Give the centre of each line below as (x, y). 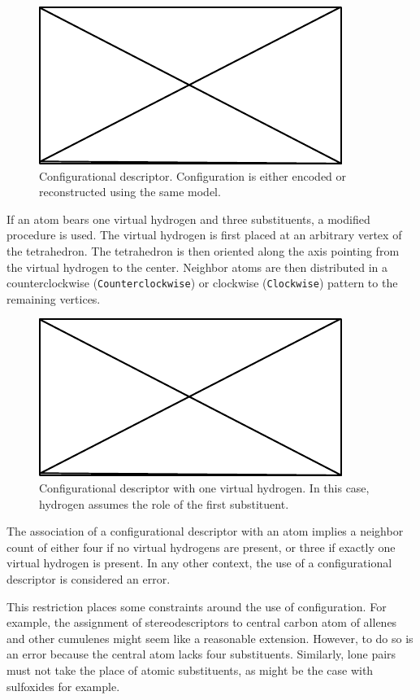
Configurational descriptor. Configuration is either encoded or (193, 175)
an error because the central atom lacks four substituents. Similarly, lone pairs (201, 654)
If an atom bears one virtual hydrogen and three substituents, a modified (188, 219)
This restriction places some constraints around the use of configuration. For (197, 606)
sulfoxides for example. (63, 686)
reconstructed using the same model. (130, 192)
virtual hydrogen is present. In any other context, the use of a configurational (199, 563)
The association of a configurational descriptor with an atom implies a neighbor (205, 531)
